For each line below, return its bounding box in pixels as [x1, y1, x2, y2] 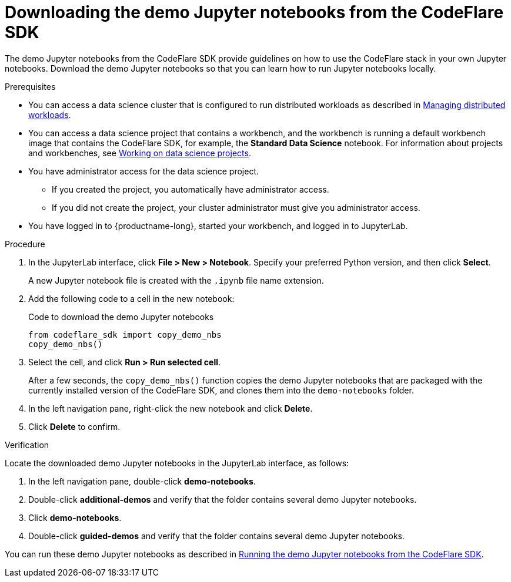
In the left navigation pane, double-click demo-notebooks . [28, 476, 256, 486]
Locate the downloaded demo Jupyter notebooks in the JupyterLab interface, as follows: [5, 457, 349, 468]
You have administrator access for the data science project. [28, 166, 259, 176]
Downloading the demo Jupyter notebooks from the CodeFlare [5, 2, 504, 22]
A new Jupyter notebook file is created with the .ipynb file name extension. [28, 275, 324, 285]
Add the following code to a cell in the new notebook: [28, 293, 235, 304]
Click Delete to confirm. [28, 421, 121, 432]
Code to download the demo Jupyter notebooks [28, 311, 214, 322]
